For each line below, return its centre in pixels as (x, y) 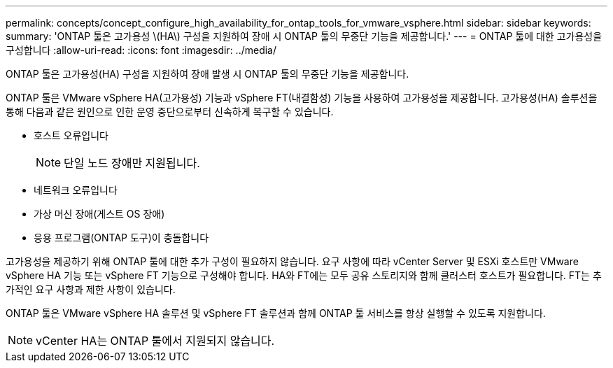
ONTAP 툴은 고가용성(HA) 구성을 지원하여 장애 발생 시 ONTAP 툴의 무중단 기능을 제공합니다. (207, 74)
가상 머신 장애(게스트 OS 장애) (99, 214)
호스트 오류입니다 (71, 135)
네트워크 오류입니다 (76, 190)
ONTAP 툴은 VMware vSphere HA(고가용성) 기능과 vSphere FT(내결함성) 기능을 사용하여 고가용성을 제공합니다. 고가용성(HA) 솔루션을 (302, 98)
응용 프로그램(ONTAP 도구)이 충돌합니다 (121, 238)
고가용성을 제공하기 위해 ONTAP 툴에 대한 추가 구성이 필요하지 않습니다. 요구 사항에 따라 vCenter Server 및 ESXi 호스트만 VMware (292, 261)
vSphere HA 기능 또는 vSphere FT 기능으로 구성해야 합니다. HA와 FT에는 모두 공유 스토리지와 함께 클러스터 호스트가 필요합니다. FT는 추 (304, 275)
